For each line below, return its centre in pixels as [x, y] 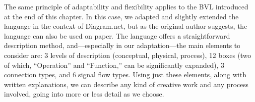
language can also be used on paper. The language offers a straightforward [117, 35]
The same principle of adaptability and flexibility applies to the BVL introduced [126, 6]
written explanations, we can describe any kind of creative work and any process [126, 84]
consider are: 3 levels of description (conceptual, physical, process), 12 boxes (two [128, 55]
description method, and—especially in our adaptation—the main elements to [122, 45]
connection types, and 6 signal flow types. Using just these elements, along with [125, 75]
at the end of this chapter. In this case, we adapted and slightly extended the [121, 16]
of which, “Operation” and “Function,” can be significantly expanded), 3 [114, 65]
